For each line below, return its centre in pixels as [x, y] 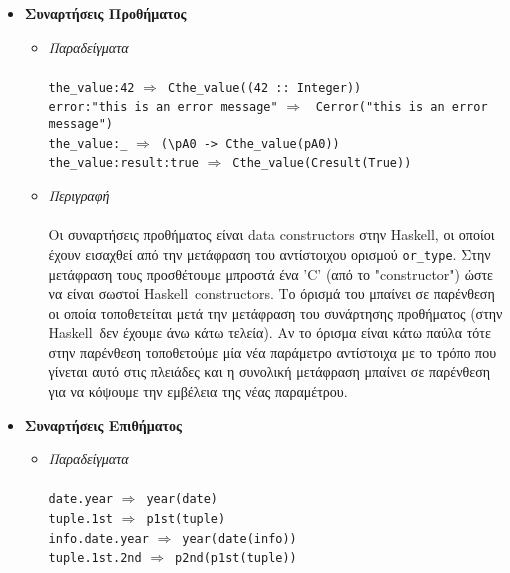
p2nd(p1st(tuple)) [236, 558]
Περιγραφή [79, 195]
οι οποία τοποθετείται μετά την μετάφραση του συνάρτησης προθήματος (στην [275, 312]
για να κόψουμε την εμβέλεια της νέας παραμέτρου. [198, 391]
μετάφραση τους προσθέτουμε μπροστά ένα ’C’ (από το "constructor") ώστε [270, 273]
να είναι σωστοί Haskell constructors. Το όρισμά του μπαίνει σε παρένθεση [271, 293]
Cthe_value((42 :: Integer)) [264, 87]
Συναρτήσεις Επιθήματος [103, 424]
